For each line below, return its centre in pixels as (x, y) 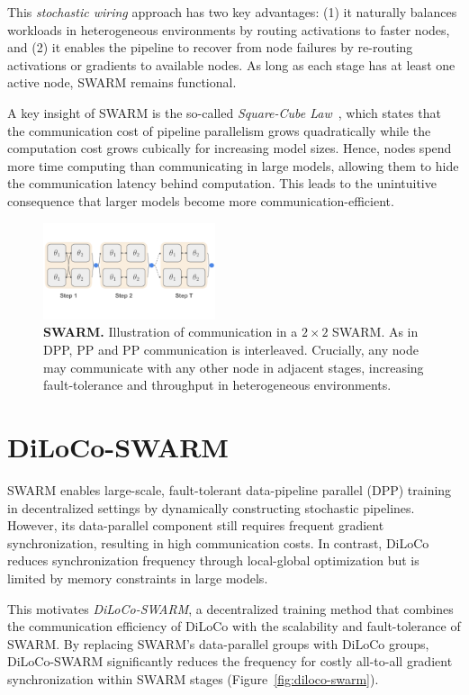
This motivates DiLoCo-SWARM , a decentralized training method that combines (230, 608)
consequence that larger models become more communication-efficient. (201, 200)
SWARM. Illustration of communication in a (171, 332)
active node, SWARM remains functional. (122, 82)
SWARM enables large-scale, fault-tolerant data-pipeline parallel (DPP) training (230, 489)
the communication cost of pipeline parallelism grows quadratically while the (219, 130)
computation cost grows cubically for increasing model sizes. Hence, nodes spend (230, 148)
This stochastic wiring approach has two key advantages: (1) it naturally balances (232, 12)
